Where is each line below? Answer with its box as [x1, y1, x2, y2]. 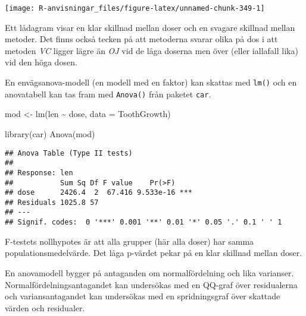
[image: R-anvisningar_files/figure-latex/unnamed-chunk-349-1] [5, 4, 265, 12]
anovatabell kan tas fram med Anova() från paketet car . [5, 87, 211, 100]
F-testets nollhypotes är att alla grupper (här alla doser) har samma [5, 235, 254, 247]
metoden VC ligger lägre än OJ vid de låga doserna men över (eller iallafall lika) [5, 44, 298, 56]
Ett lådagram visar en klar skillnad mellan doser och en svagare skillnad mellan [5, 21, 295, 33]
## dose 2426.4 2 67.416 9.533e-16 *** [5, 188, 192, 197]
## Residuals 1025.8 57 [5, 198, 99, 207]
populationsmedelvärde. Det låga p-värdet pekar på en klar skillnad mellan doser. [5, 247, 302, 259]
